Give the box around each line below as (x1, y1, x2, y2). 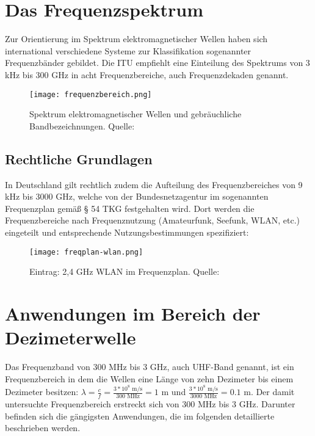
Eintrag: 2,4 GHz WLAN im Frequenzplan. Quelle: (29, 265, 220, 278)
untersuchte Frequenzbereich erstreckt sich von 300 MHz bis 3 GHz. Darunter (5, 397, 295, 410)
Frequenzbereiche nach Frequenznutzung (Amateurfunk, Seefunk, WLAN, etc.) (5, 214, 300, 227)
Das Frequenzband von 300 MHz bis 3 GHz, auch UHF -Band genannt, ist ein (5, 360, 294, 373)
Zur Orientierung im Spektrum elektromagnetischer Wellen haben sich (5, 32, 268, 45)
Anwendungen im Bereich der (5, 300, 261, 325)
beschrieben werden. (5, 421, 81, 434)
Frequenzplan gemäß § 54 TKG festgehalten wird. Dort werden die (5, 202, 255, 214)
